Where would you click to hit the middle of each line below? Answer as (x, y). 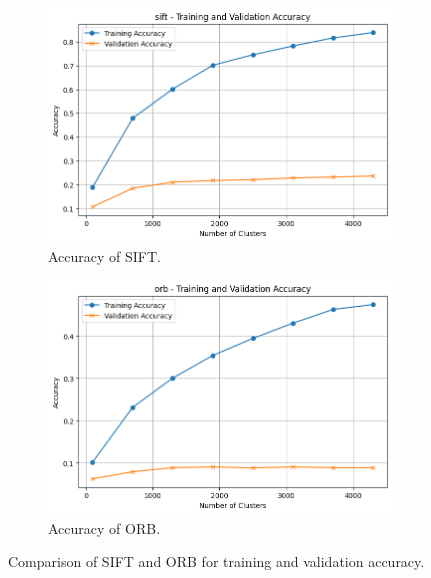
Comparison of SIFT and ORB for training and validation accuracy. (216, 561)
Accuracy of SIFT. (105, 255)
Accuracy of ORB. (104, 527)
